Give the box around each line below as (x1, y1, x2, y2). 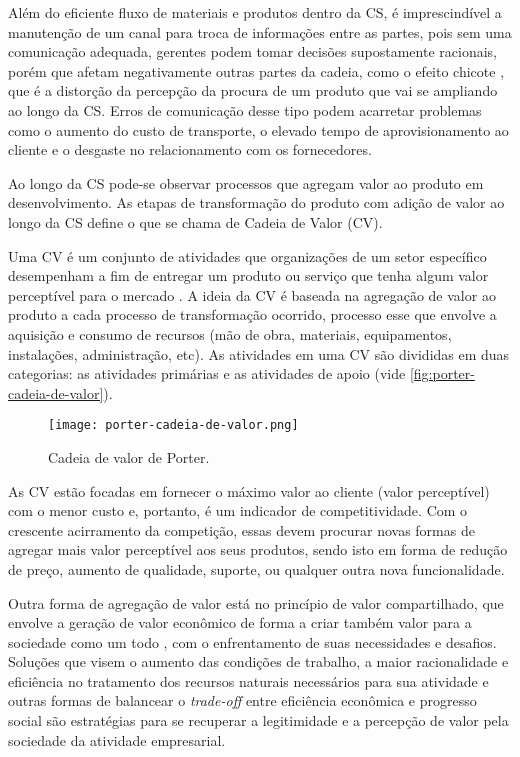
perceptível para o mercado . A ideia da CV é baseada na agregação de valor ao (8, 284, 496, 305)
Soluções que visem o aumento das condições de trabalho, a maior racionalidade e (8, 651, 509, 672)
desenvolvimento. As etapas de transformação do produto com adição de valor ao (8, 192, 505, 213)
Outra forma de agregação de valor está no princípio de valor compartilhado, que (8, 592, 504, 613)
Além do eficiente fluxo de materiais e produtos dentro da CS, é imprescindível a (8, 2, 502, 22)
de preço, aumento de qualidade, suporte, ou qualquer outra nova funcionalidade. (8, 558, 505, 579)
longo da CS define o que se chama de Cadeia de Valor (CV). (8, 211, 383, 232)
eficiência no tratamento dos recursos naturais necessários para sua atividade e (8, 670, 489, 691)
